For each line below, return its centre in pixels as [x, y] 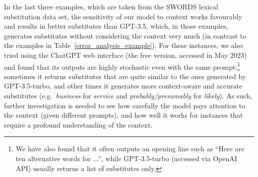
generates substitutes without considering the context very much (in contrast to [125, 35]
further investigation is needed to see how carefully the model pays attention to [125, 105]
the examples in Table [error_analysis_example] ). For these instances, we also [124, 45]
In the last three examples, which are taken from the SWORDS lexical [111, 6]
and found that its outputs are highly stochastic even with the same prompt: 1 [122, 66]
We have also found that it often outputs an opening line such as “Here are [130, 149]
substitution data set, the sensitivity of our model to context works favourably [123, 16]
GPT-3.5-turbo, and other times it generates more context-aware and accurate [123, 86]
